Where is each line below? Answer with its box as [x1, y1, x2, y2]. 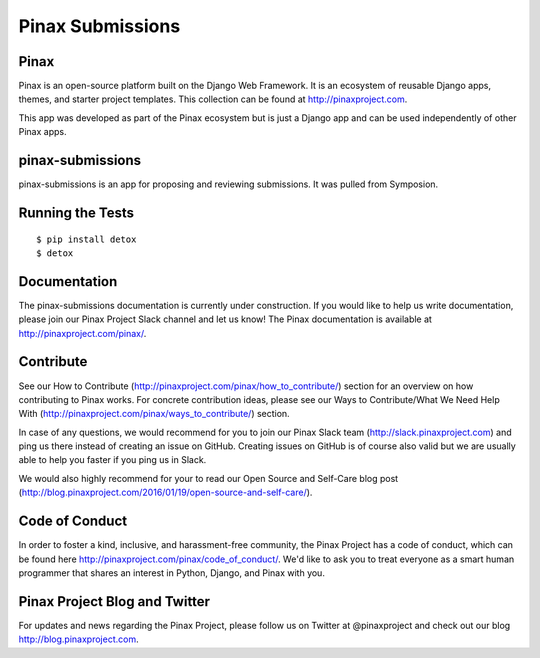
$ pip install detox [36, 233, 137, 245]
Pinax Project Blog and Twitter [18, 593, 210, 610]
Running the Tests [18, 204, 135, 221]
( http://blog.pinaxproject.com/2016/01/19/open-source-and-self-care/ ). [18, 486, 313, 499]
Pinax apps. [18, 126, 67, 138]
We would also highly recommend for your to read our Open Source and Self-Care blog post [18, 472, 399, 484]
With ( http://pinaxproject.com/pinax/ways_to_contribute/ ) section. [18, 408, 290, 420]
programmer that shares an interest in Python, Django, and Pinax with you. [18, 566, 325, 579]
